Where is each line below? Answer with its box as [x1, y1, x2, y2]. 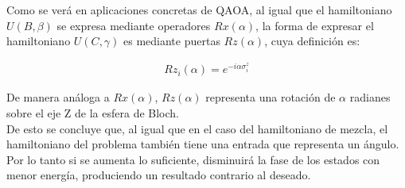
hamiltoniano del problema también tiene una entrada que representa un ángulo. [6, 136, 399, 152]
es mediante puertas [123, 33, 220, 49]
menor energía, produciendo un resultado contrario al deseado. [6, 167, 311, 183]
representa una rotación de [205, 89, 336, 106]
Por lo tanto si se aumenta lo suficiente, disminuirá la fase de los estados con [6, 151, 380, 167]
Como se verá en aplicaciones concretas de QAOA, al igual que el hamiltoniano [6, 2, 392, 17]
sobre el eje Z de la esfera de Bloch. [6, 104, 179, 121]
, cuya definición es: [264, 33, 360, 49]
